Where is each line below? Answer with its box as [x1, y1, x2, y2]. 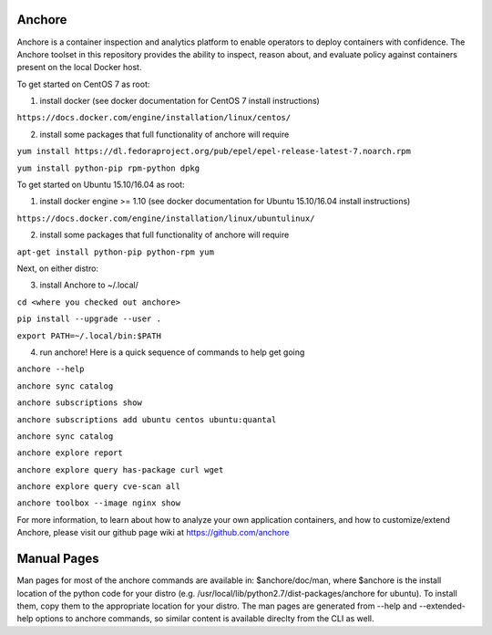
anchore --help [16, 364, 86, 374]
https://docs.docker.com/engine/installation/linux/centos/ [16, 112, 292, 123]
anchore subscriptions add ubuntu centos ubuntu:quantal [16, 414, 277, 424]
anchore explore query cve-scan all [16, 482, 181, 492]
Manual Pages [16, 551, 99, 567]
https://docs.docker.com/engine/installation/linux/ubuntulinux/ [16, 213, 315, 224]
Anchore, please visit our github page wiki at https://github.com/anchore [16, 527, 290, 538]
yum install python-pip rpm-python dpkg [16, 162, 200, 173]
